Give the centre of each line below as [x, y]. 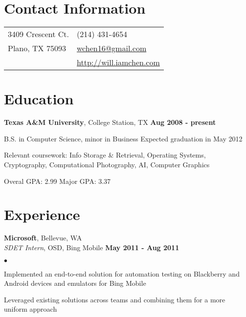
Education [39, 99]
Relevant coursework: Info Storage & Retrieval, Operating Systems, [105, 155]
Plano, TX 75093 [37, 48]
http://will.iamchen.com [118, 62]
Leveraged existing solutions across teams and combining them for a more [115, 299]
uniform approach [31, 309]
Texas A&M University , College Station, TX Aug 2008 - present [110, 122]
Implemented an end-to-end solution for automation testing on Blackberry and [122, 273]
